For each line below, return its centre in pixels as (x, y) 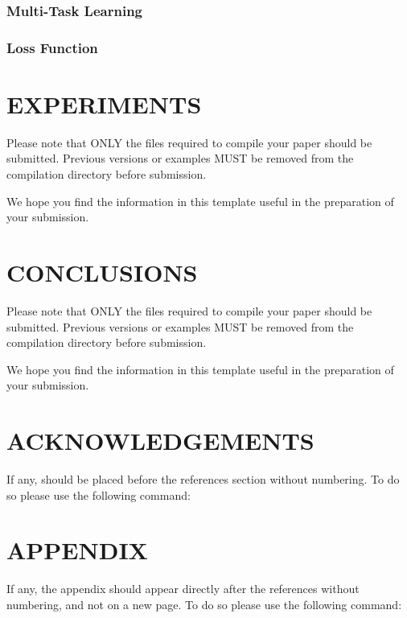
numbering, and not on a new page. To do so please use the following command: (204, 604)
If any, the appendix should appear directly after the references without (183, 589)
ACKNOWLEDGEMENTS (160, 441)
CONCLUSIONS (102, 272)
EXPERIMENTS (104, 103)
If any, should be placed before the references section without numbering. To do (203, 479)
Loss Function (52, 47)
